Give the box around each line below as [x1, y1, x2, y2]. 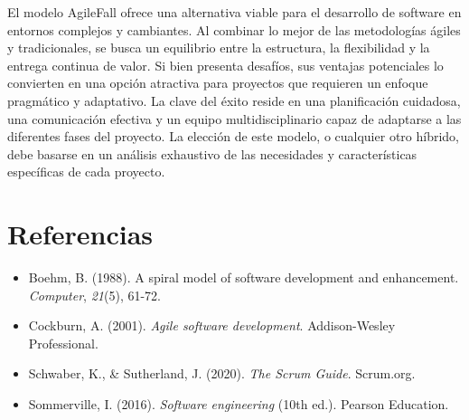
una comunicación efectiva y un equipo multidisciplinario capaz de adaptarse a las [7, 109, 462, 128]
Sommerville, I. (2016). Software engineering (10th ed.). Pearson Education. [28, 395, 449, 414]
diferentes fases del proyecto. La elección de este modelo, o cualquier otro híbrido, [7, 127, 459, 146]
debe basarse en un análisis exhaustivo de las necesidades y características [7, 144, 417, 163]
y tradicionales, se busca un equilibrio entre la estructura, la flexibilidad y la [7, 38, 430, 57]
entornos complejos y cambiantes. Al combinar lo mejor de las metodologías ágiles [7, 20, 461, 39]
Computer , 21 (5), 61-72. [28, 285, 161, 304]
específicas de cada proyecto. [7, 162, 165, 181]
